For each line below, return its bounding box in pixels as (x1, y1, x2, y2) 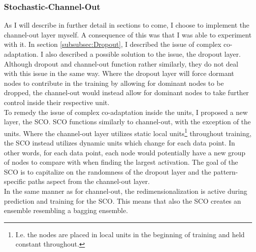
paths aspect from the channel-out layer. (28, 176, 150, 186)
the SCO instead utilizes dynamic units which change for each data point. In (4, 138, 235, 147)
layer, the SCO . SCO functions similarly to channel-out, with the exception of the (4, 116, 251, 127)
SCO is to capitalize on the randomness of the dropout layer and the (4, 166, 211, 177)
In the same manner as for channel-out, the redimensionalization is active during (4, 185, 247, 196)
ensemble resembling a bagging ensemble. (4, 205, 128, 216)
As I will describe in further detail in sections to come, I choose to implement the (4, 20, 250, 30)
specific (4, 176, 26, 186)
